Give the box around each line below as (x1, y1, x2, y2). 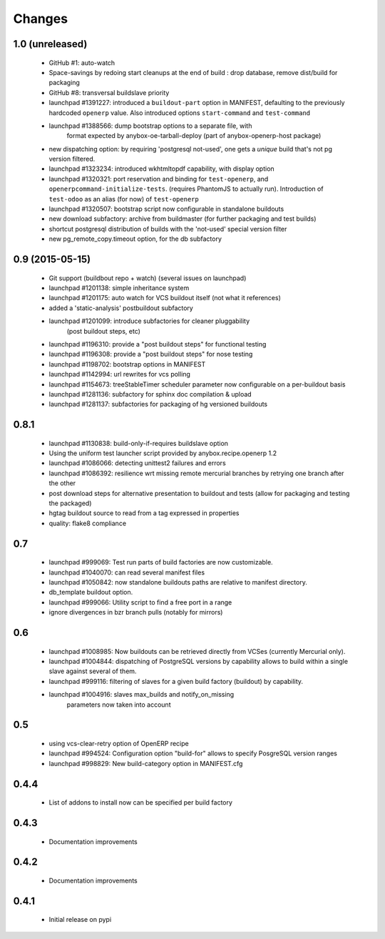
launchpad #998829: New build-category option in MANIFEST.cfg (48, 759, 243, 767)
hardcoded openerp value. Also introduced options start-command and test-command (48, 108, 311, 117)
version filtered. (48, 154, 96, 164)
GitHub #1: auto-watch (48, 58, 115, 67)
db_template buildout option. (48, 588, 133, 597)
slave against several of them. (48, 667, 137, 675)
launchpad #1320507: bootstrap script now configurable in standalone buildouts (48, 204, 284, 214)
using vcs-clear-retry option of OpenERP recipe (48, 739, 189, 747)
